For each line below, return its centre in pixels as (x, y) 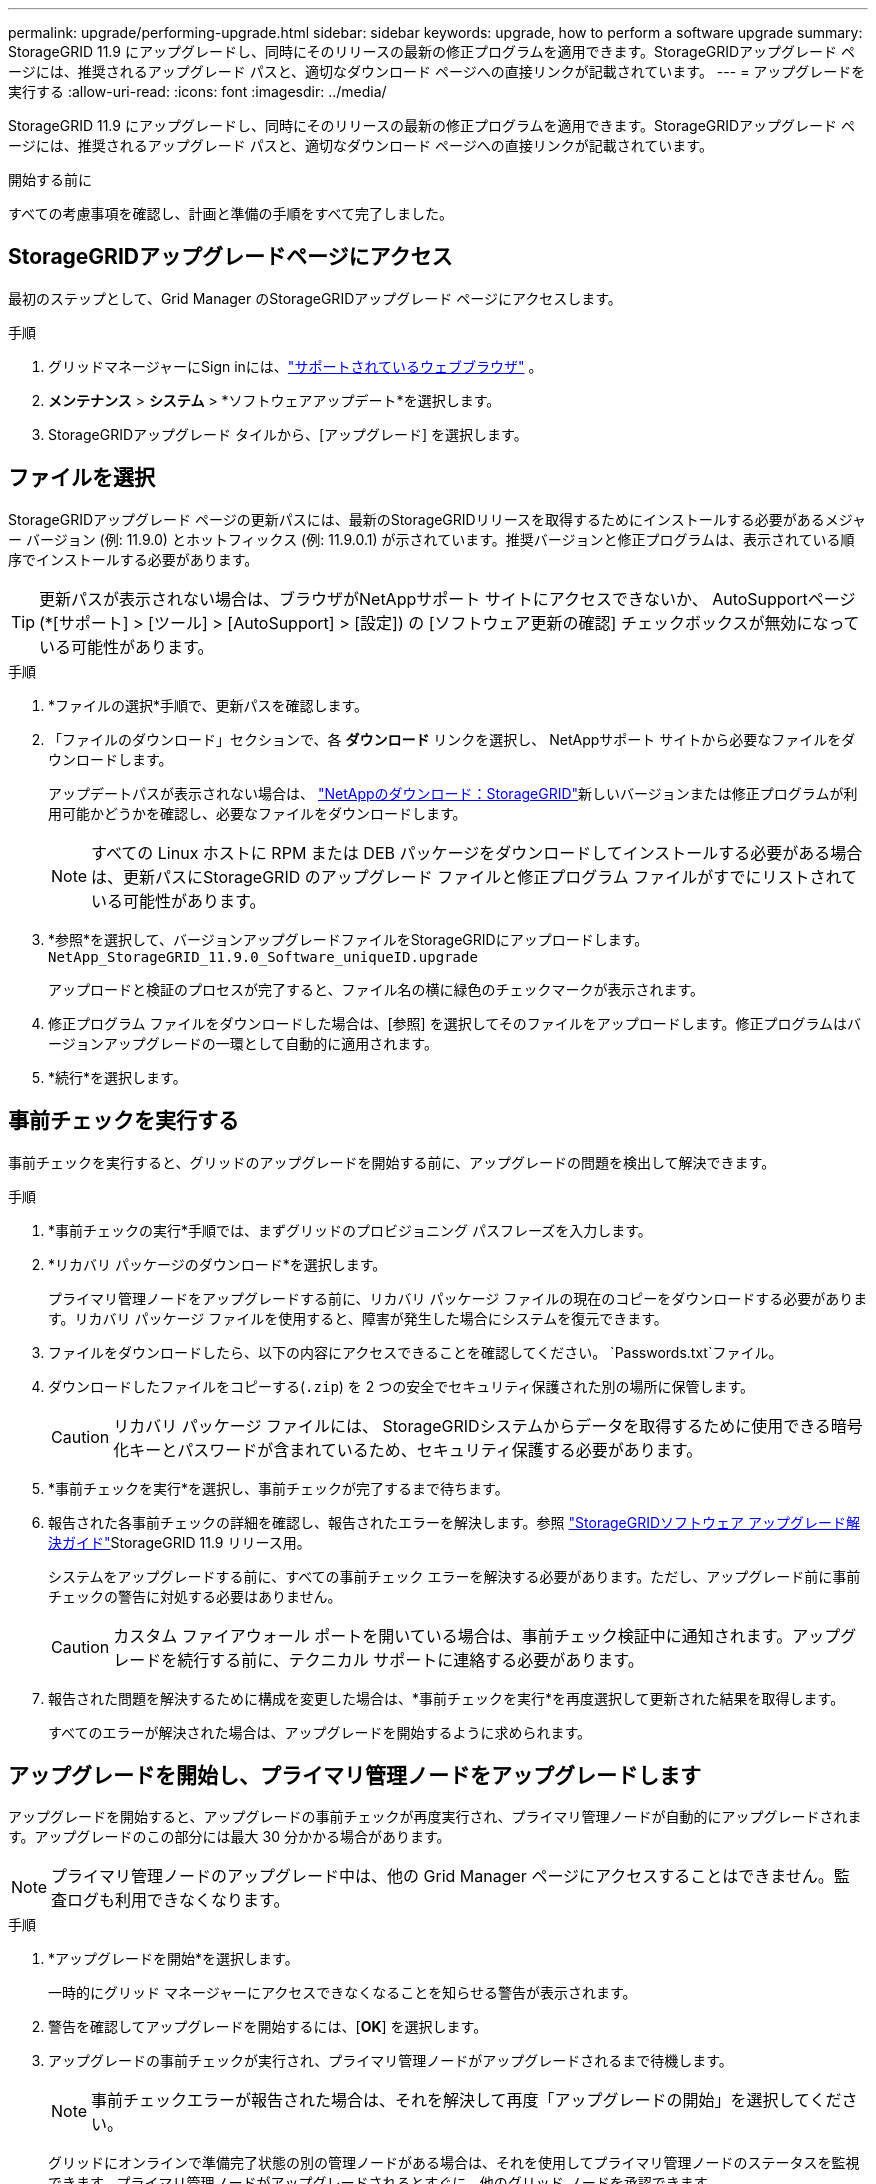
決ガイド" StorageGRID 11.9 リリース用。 (179, 1542)
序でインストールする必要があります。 (133, 559)
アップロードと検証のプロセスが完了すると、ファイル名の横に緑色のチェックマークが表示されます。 (376, 989)
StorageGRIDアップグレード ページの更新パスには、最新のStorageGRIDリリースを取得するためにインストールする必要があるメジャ (437, 519)
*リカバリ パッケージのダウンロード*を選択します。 (217, 1264)
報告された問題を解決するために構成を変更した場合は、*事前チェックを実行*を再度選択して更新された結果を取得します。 (446, 1698)
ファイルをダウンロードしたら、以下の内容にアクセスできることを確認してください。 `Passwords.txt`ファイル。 (415, 1352)
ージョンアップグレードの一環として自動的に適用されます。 (243, 1043)
